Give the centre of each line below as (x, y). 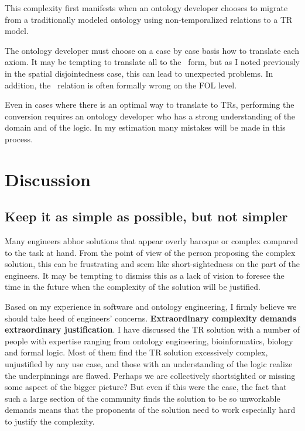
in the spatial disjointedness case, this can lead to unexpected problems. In (139, 73)
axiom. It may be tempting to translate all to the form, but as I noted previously (152, 62)
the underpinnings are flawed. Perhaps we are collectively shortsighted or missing (150, 375)
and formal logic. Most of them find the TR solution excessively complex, (136, 352)
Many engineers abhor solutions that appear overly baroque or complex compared (152, 241)
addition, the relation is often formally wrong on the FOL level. (121, 85)
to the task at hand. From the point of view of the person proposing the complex (150, 252)
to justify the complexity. (50, 421)
